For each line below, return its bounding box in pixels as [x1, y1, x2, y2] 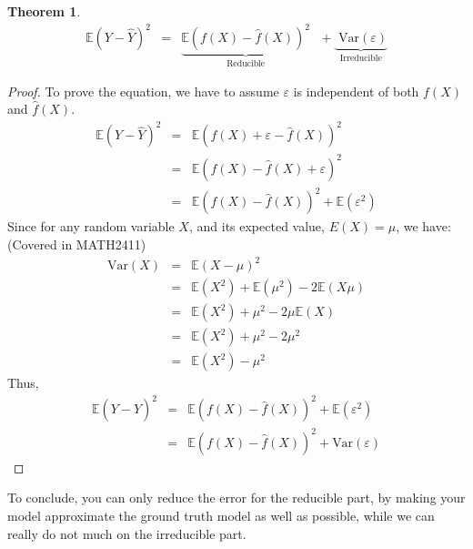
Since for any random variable [7, 217, 175, 236]
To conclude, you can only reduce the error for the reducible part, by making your [7, 488, 466, 507]
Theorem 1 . [7, 2, 81, 20]
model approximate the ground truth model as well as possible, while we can [7, 506, 435, 525]
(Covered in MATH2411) [7, 234, 146, 253]
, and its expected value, [188, 217, 325, 236]
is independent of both [293, 81, 419, 100]
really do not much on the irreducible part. [7, 524, 247, 543]
